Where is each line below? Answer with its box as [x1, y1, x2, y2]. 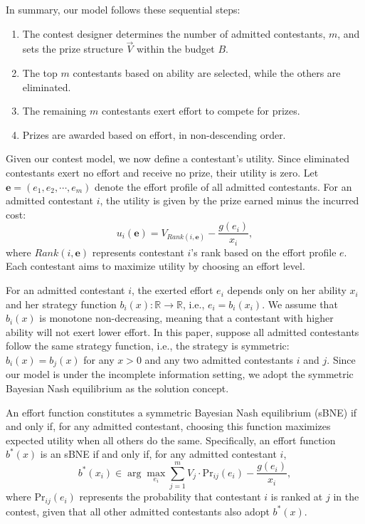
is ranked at [270, 489, 323, 504]
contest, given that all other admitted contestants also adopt [6, 503, 270, 518]
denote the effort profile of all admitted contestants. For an [95, 179, 352, 194]
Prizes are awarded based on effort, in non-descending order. [22, 127, 286, 142]
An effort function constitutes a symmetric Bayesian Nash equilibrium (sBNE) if [6, 404, 357, 419]
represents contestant [92, 244, 184, 259]
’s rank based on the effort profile [191, 244, 337, 259]
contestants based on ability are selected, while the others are [73, 65, 341, 80]
